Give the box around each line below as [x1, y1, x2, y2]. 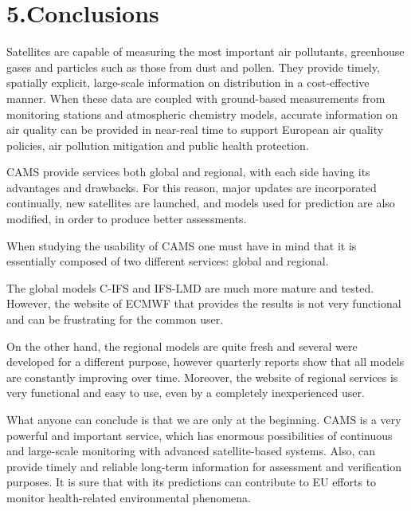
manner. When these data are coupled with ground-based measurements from [6, 89, 386, 106]
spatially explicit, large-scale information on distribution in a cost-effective [6, 74, 370, 91]
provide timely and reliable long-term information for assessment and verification [6, 458, 402, 474]
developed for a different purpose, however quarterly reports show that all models [6, 353, 405, 370]
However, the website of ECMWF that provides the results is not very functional [6, 295, 401, 312]
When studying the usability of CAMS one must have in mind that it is [6, 237, 357, 254]
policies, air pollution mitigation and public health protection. [6, 136, 309, 153]
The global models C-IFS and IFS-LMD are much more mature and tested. [6, 279, 374, 296]
